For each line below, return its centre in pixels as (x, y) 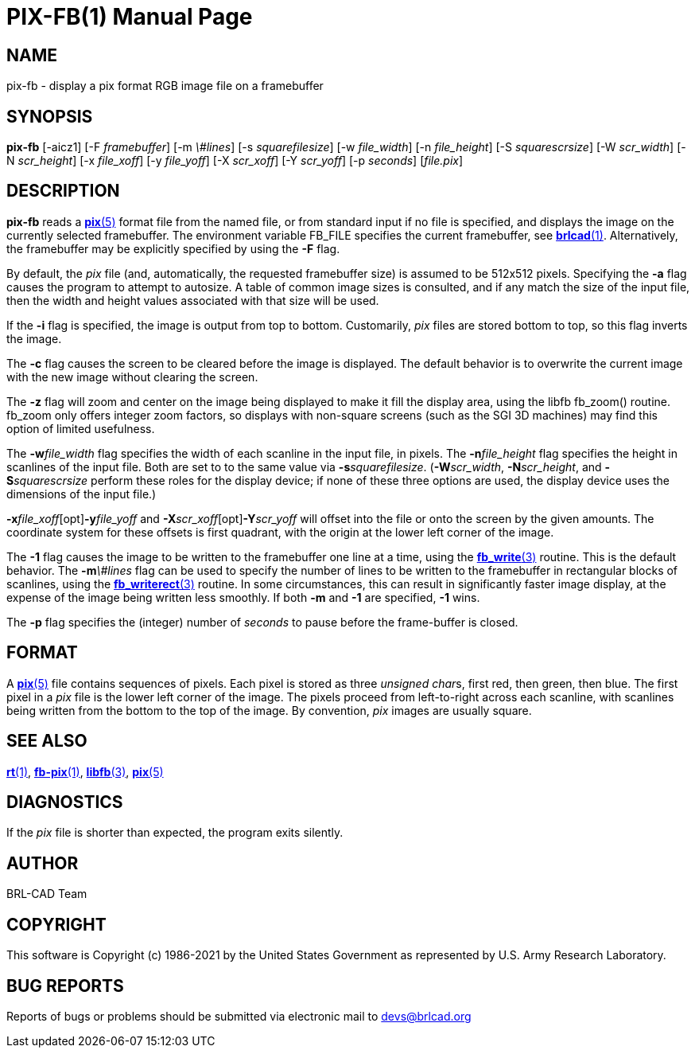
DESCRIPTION (63, 191)
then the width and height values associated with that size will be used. (193, 300)
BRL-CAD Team (47, 894)
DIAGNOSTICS (65, 802)
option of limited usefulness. (81, 428)
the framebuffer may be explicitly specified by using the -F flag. (173, 248)
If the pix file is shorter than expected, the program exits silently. (175, 833)
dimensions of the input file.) (82, 494)
